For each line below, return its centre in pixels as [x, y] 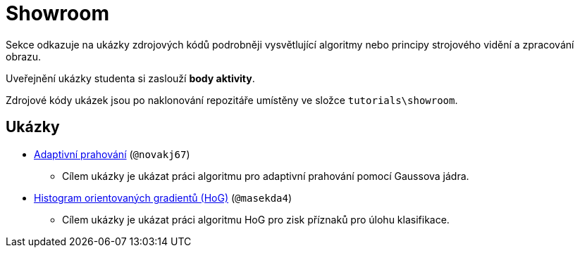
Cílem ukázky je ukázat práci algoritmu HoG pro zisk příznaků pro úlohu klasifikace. [256, 219]
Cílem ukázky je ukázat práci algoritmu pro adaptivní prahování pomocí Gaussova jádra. [266, 176]
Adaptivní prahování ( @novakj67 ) [112, 154]
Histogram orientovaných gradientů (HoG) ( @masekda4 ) [163, 197]
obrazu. [24, 56]
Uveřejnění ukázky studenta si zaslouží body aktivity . [130, 78]
